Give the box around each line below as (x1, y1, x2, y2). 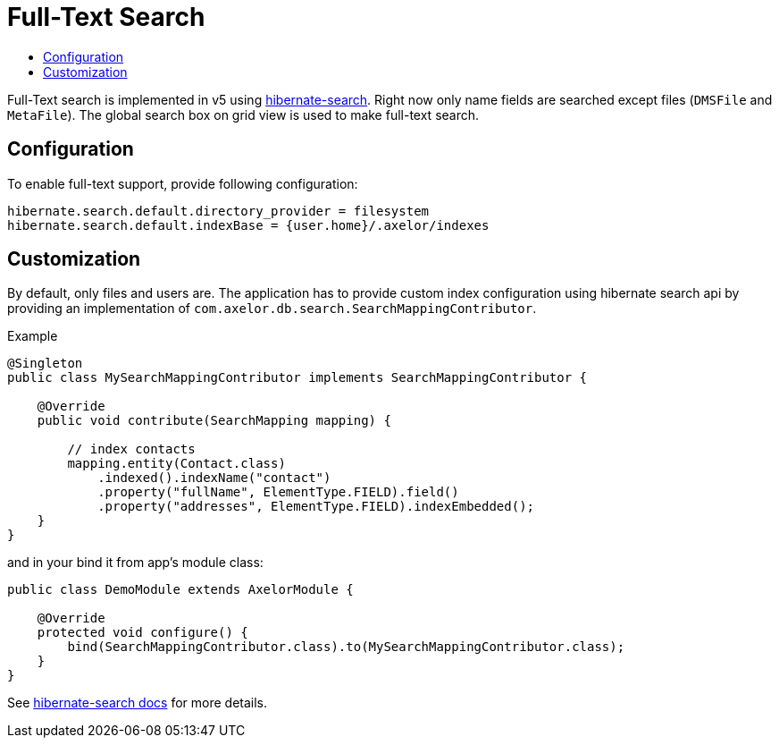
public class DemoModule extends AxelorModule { (7, 582, 354, 597)
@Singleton (7, 356, 83, 371)
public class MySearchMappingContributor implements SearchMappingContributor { (7, 370, 588, 385)
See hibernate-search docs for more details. (7, 695, 268, 711)
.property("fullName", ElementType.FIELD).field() (97, 485, 459, 500)
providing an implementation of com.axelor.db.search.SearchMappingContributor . (7, 301, 537, 317)
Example (7, 328, 58, 344)
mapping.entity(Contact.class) (67, 456, 286, 471)
